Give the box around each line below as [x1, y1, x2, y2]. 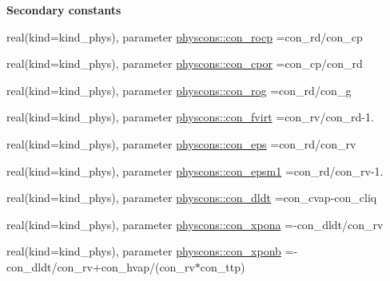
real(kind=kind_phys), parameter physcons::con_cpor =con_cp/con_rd [6, 55, 363, 72]
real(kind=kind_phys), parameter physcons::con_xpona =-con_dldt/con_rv [6, 216, 384, 232]
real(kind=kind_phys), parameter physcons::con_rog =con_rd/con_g [6, 81, 352, 98]
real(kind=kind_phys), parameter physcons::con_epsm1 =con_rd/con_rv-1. [6, 162, 384, 179]
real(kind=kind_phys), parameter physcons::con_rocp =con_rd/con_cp [6, 28, 363, 45]
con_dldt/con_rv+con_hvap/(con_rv [6, 258, 195, 275]
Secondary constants [6, 2, 121, 18]
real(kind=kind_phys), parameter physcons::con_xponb [6, 243, 281, 259]
